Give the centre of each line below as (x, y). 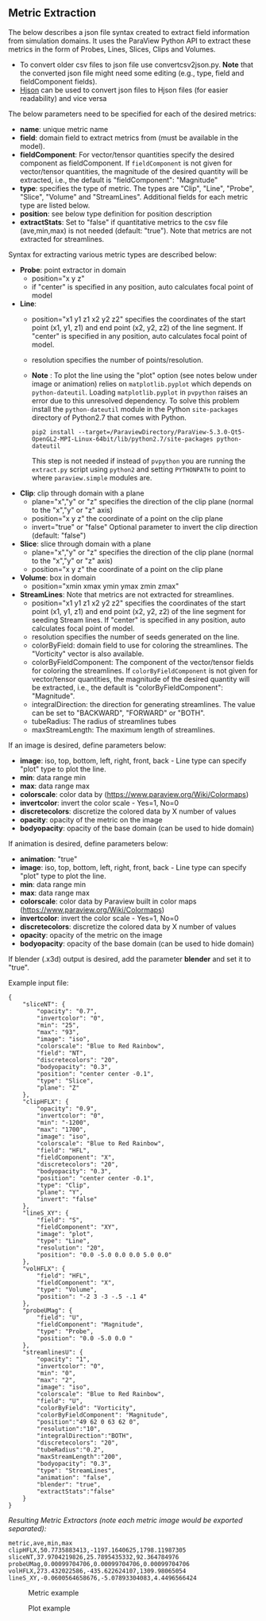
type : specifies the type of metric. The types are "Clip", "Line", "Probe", (137, 188)
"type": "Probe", (65, 1331)
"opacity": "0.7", (67, 1011)
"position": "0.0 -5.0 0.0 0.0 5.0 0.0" (104, 1255)
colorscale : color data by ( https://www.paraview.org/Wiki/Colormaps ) (134, 794)
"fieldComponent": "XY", (78, 1227)
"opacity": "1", (64, 1359)
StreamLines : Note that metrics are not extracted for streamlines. (127, 594)
